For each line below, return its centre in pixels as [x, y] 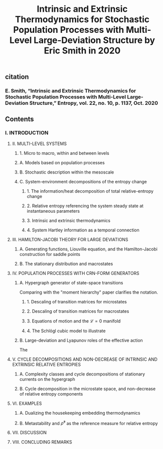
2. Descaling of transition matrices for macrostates [78, 311]
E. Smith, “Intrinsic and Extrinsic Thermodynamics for [70, 91]
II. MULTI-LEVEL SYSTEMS [39, 144]
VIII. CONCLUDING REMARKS [42, 442]
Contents [20, 119]
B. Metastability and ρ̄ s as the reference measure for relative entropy [89, 423]
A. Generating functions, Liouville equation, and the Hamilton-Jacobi [88, 249]
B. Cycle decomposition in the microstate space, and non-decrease [87, 389]
